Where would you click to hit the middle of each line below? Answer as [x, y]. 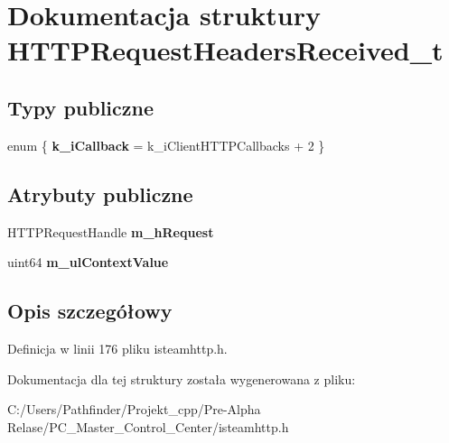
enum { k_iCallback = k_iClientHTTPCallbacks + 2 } [166, 145]
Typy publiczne [81, 107]
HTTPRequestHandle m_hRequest [111, 231]
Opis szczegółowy [90, 311]
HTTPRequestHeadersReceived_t [225, 50]
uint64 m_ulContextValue [88, 262]
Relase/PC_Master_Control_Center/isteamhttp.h [148, 426]
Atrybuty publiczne [100, 194]
